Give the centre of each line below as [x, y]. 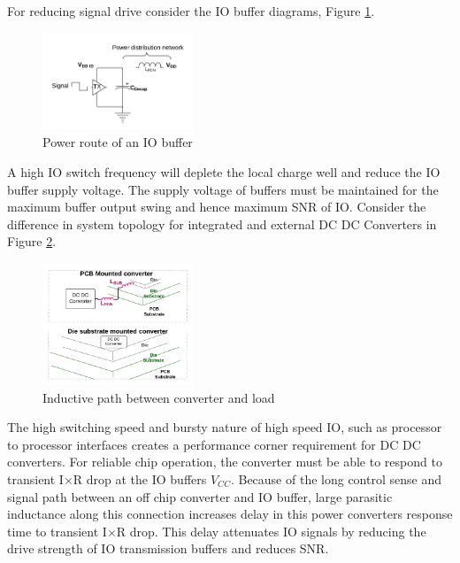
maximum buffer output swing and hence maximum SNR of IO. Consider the [217, 207]
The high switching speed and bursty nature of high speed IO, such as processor [225, 427]
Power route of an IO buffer [118, 142]
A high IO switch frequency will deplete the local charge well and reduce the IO [224, 171]
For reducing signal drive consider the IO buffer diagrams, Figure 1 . [191, 11]
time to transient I [57, 531]
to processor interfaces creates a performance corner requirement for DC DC [214, 444]
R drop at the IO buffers [140, 478]
